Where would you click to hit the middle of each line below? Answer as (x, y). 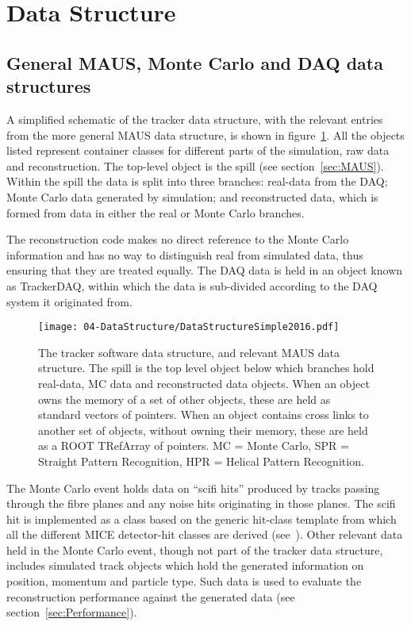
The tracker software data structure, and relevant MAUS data (189, 352)
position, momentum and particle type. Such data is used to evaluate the (184, 581)
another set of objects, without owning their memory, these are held (203, 430)
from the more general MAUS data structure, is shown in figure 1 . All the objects (205, 134)
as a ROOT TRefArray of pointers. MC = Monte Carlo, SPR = (194, 445)
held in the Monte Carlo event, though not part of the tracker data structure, (195, 549)
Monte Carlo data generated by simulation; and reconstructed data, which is (192, 196)
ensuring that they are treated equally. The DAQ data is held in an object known (205, 270)
